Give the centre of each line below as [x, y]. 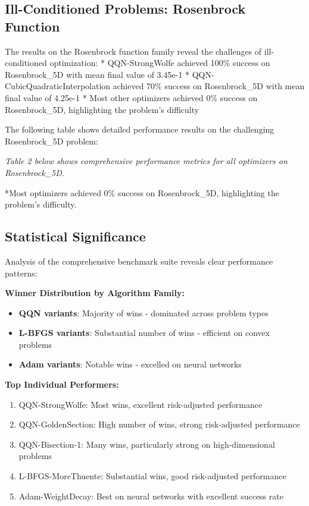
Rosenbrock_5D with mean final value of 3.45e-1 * [97, 74]
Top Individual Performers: [62, 384]
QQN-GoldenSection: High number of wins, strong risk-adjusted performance [159, 424]
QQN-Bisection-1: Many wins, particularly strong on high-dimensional [147, 444]
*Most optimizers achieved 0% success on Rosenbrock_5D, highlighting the [142, 192]
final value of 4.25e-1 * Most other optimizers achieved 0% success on [131, 97]
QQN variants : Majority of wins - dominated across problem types [143, 312]
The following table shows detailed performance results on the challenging [140, 129]
